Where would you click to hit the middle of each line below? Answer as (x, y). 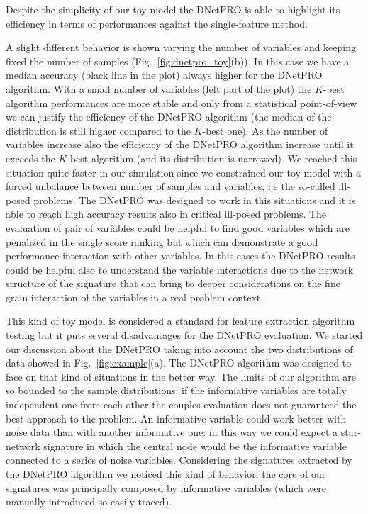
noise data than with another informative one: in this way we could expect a (172, 432)
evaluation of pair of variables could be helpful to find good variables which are (178, 227)
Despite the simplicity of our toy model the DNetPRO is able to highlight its (173, 9)
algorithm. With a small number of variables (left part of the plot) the (159, 88)
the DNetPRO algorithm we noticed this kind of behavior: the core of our (166, 474)
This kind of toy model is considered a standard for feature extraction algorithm (180, 321)
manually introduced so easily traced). (89, 502)
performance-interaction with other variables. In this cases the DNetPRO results (180, 256)
